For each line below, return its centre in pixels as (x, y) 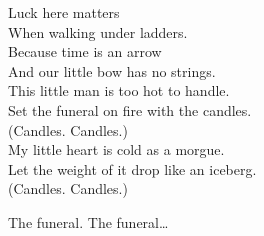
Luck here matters (64, 12)
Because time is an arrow (85, 51)
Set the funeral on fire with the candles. (130, 109)
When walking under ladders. (98, 31)
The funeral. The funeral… (88, 221)
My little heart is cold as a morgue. (116, 149)
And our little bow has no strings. (112, 70)
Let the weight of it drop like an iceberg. (132, 168)
